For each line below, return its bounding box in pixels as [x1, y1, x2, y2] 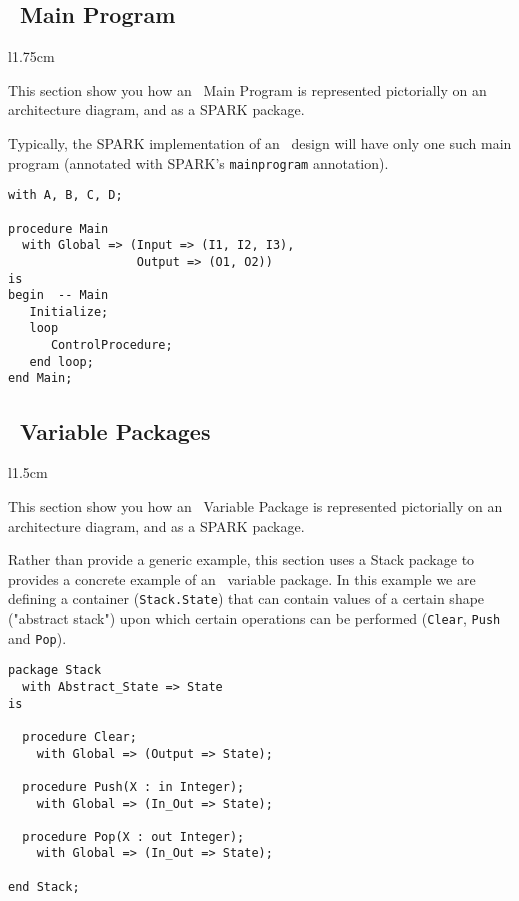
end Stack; [8, 879, 80, 894]
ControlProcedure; [50, 338, 173, 353]
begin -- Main [8, 288, 109, 303]
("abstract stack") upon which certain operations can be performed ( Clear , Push [8, 607, 501, 628]
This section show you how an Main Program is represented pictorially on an [8, 79, 487, 100]
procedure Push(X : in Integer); [22, 779, 245, 794]
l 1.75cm [8, 46, 55, 67]
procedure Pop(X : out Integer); [22, 829, 245, 844]
